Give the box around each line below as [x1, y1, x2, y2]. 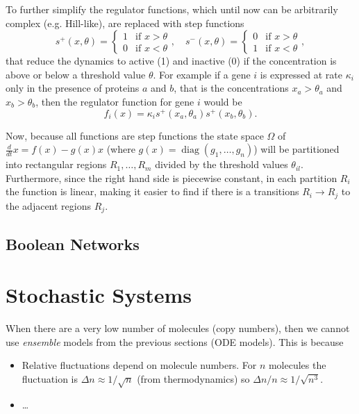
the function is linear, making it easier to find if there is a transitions [6, 184, 299, 199]
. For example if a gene [153, 67, 251, 81]
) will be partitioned [253, 142, 340, 156]
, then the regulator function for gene [35, 94, 194, 108]
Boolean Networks [6, 233, 140, 254]
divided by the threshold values [155, 157, 288, 172]
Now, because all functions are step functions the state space [6, 128, 264, 142]
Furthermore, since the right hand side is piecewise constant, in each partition [6, 170, 337, 185]
